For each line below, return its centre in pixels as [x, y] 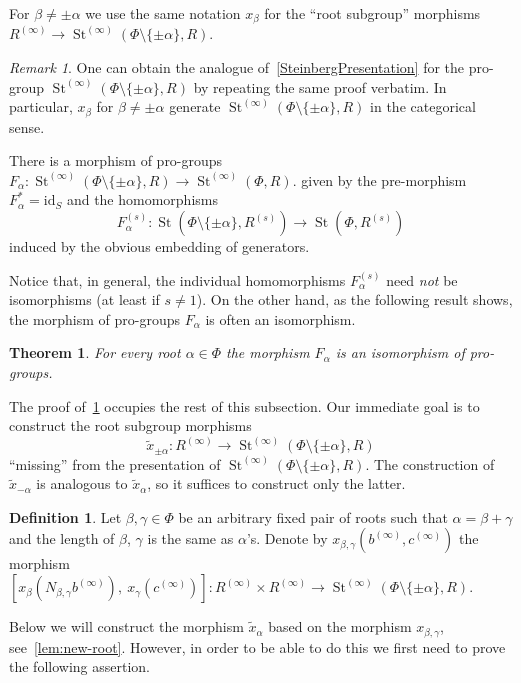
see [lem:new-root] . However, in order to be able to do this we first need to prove [257, 646]
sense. [27, 126]
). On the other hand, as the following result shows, [354, 299]
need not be [422, 279]
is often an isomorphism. [280, 318]
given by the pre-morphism [384, 179]
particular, [41, 106]
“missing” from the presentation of [115, 463]
